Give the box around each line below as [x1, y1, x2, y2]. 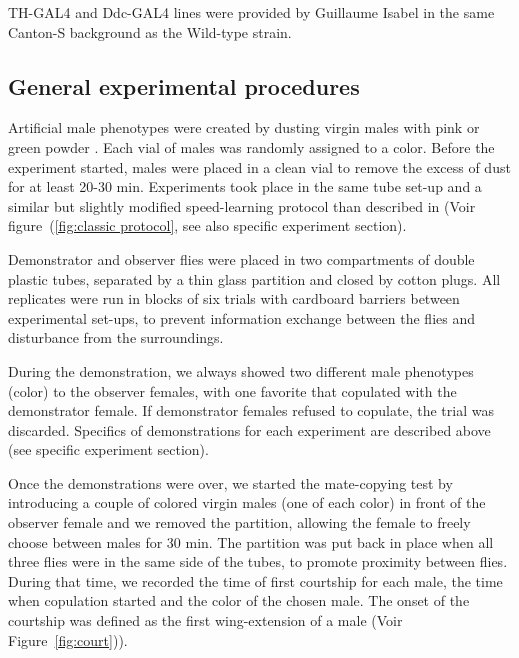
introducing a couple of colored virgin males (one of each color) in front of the [8, 492, 486, 513]
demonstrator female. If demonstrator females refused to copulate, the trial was [8, 400, 494, 421]
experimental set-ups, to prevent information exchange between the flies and [8, 307, 475, 328]
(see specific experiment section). [8, 439, 209, 460]
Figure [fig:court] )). [8, 629, 128, 650]
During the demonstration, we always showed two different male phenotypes [8, 360, 474, 381]
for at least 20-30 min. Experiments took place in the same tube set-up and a [8, 176, 482, 197]
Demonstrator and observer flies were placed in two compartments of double [8, 248, 475, 269]
